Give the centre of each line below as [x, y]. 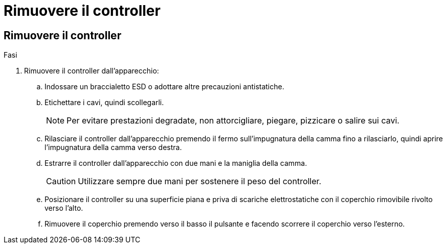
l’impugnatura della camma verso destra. [113, 147]
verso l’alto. [64, 208]
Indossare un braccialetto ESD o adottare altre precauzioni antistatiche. [164, 87]
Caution [61, 181]
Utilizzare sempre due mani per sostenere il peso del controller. [200, 181]
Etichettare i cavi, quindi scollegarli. [104, 103]
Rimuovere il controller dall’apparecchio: [92, 71]
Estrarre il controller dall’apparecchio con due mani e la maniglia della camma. [176, 163]
